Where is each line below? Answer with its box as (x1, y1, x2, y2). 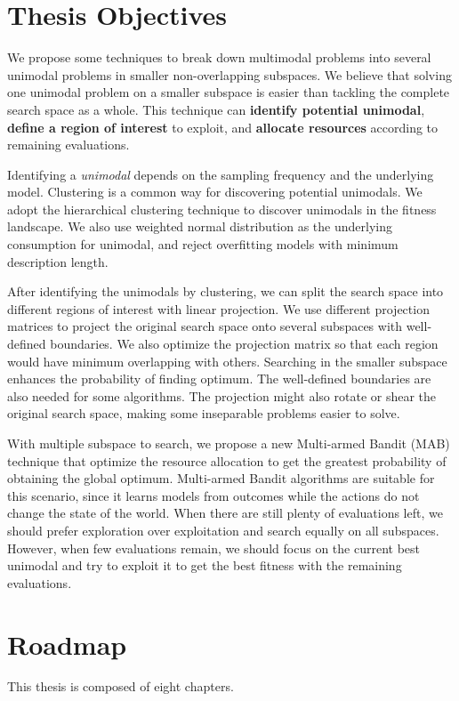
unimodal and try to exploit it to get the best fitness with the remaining (7, 556, 402, 575)
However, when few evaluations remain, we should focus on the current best (7, 538, 420, 557)
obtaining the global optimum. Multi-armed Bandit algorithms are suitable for (7, 469, 435, 487)
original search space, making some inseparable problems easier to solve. (7, 404, 400, 423)
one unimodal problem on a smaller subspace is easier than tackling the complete (7, 83, 450, 101)
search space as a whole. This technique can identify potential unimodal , (7, 100, 425, 118)
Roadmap (7, 625, 127, 662)
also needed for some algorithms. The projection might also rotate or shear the (7, 386, 437, 405)
